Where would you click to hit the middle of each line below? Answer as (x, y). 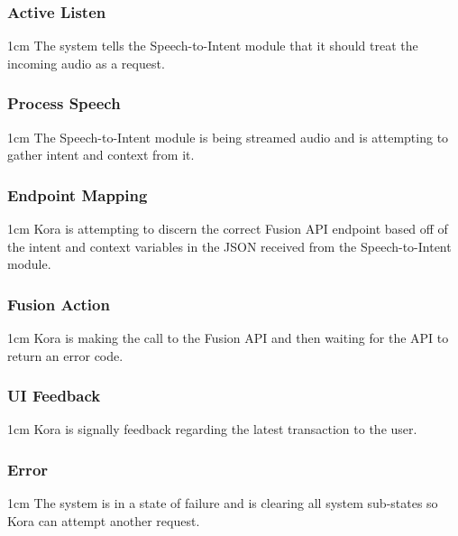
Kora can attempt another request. (104, 520)
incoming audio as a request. (86, 63)
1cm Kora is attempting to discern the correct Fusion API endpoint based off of (228, 229)
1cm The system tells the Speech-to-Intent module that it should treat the (213, 46)
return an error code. (65, 355)
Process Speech (64, 103)
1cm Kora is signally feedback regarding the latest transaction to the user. (212, 429)
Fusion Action (59, 304)
